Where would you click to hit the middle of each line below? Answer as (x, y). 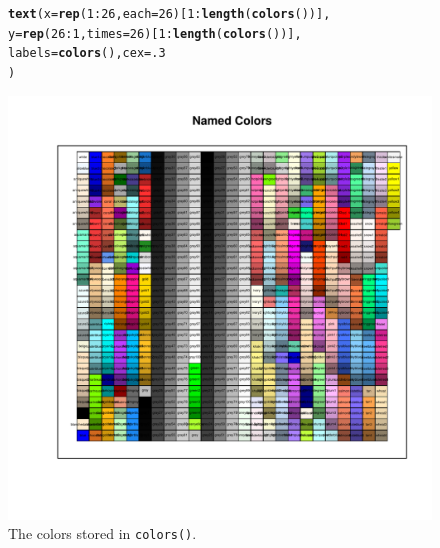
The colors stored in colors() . (102, 533)
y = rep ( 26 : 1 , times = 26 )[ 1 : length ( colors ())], (155, 33)
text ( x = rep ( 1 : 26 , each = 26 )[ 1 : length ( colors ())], (169, 14)
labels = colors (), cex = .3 (87, 53)
